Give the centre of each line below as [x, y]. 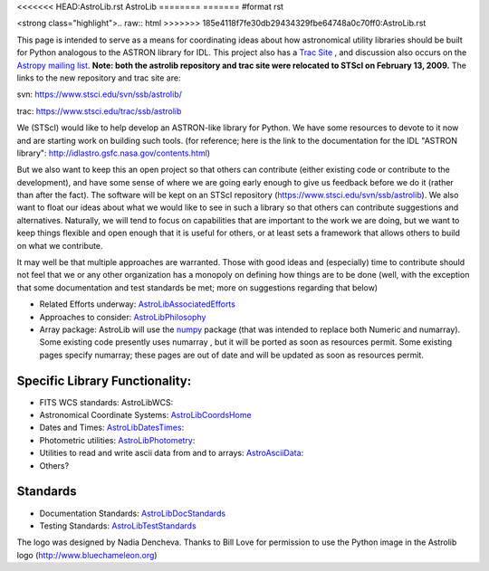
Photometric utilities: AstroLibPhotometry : [117, 440]
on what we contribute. [60, 245]
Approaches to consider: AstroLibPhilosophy [123, 317]
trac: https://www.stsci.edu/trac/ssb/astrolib [99, 111]
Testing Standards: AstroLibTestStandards [118, 526]
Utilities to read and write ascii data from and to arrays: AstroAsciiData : [172, 453]
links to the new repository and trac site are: [99, 78]
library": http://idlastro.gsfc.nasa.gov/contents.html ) [114, 153]
